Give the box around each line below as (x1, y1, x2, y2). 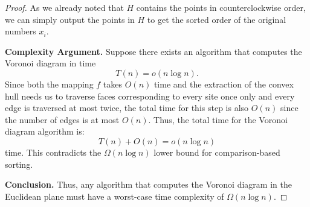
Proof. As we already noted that (5, 1, 124, 13)
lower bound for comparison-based (153, 145, 280, 158)
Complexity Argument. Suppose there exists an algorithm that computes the (5, 45, 302, 57)
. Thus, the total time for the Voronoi (148, 113, 288, 126)
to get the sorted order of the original (147, 13, 286, 25)
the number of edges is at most (5, 113, 120, 126)
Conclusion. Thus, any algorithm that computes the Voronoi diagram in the (5, 178, 292, 191)
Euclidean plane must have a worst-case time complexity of (5, 189, 224, 202)
